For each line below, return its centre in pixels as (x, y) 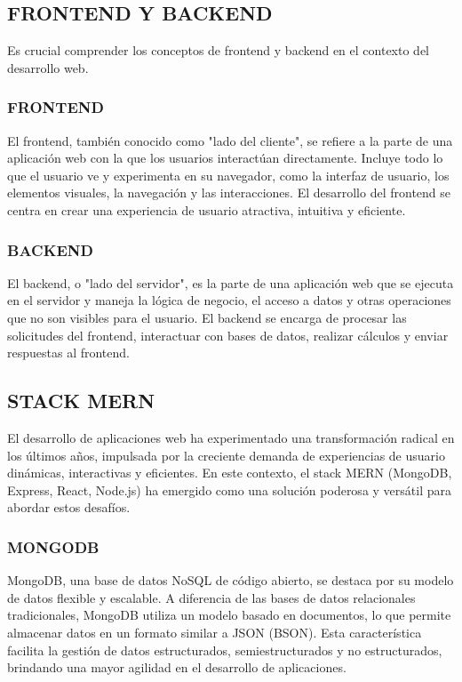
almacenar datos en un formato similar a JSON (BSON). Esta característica (215, 632)
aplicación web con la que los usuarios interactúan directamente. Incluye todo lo (225, 158)
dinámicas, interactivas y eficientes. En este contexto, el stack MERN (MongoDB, (230, 473)
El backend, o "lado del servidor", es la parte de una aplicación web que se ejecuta (231, 282)
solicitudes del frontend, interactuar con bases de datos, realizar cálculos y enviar (228, 335)
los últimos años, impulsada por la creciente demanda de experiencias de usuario (226, 455)
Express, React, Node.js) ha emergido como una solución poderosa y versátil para (229, 489)
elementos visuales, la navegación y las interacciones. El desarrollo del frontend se (229, 193)
